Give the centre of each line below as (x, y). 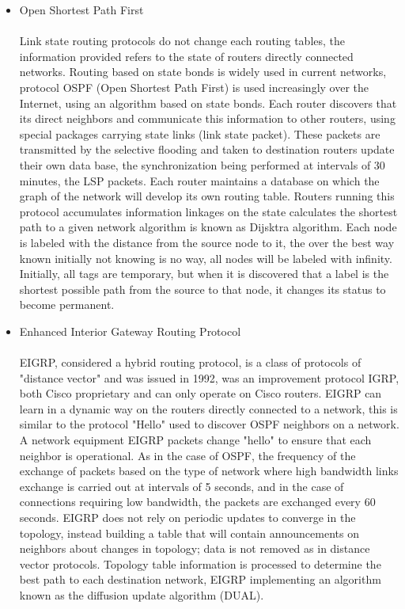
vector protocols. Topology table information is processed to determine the (200, 563)
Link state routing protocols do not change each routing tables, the (182, 41)
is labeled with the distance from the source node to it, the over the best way (207, 242)
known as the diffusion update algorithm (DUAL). (142, 594)
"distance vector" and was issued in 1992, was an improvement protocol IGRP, (209, 377)
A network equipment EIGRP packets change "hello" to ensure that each (195, 440)
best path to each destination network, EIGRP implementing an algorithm (200, 579)
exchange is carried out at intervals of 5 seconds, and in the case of (182, 486)
